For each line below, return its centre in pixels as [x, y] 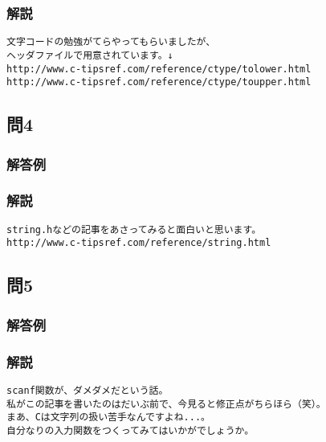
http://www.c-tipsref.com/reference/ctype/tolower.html [159, 69]
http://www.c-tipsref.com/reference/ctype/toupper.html [159, 82]
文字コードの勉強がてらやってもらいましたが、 [111, 42]
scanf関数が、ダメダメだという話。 [88, 390]
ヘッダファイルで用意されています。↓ [90, 55]
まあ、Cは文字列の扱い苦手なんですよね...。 [108, 417]
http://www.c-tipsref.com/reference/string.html [139, 243]
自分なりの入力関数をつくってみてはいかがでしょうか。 [130, 430]
